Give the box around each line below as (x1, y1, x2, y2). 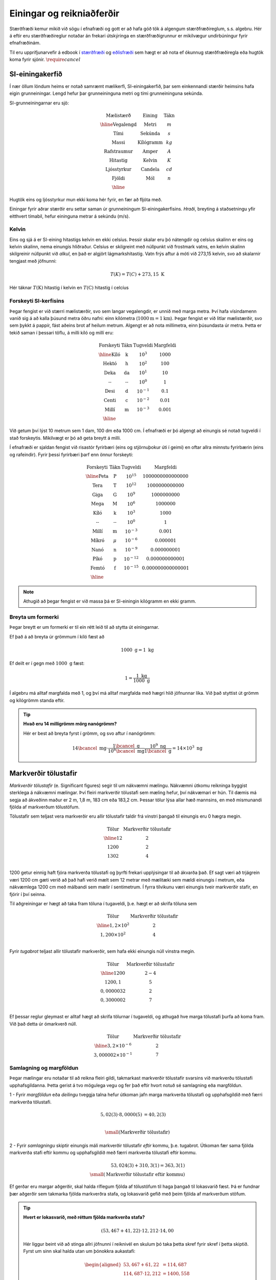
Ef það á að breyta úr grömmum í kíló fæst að (9, 633, 105, 639)
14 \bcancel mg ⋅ (72, 745, 108, 751)
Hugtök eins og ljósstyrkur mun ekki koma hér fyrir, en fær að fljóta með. (9, 196, 163, 202)
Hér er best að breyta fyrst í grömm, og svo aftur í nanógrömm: (23, 730, 156, 736)
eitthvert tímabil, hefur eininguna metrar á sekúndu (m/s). (9, 213, 130, 219)
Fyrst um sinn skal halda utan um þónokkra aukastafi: (23, 1248, 135, 1254)
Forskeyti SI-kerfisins (9, 297, 64, 305)
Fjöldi (111, 175, 125, 181)
